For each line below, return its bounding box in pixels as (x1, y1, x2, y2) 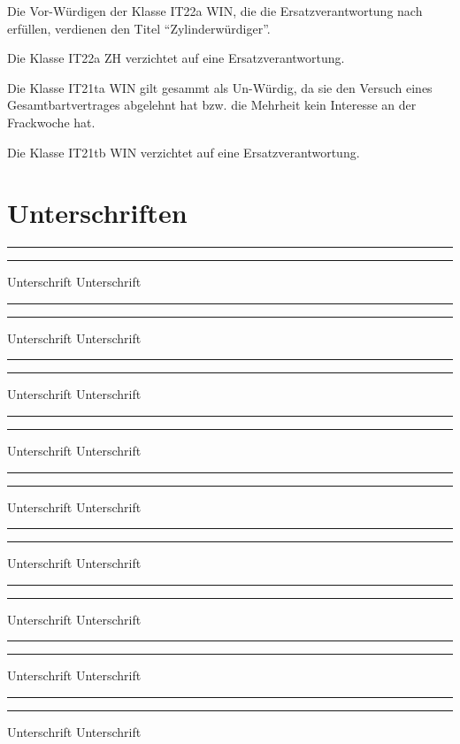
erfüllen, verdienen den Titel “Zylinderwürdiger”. (7, 19, 271, 37)
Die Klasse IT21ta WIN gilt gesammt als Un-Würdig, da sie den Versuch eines (7, 78, 433, 96)
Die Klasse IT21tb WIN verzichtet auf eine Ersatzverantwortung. (7, 142, 360, 161)
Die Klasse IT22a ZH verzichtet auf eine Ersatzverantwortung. (7, 49, 345, 67)
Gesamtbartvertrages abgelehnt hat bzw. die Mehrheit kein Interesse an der (7, 96, 417, 114)
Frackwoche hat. (7, 112, 96, 131)
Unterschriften (7, 195, 188, 231)
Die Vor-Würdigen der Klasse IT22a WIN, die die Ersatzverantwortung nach (7, 2, 423, 19)
